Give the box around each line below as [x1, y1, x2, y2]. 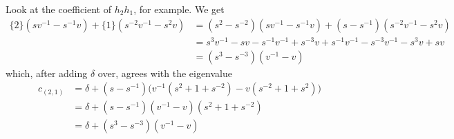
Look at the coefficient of [6, 2, 112, 16]
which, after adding [6, 65, 88, 80]
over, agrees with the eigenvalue [97, 65, 233, 80]
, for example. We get [133, 2, 225, 16]
